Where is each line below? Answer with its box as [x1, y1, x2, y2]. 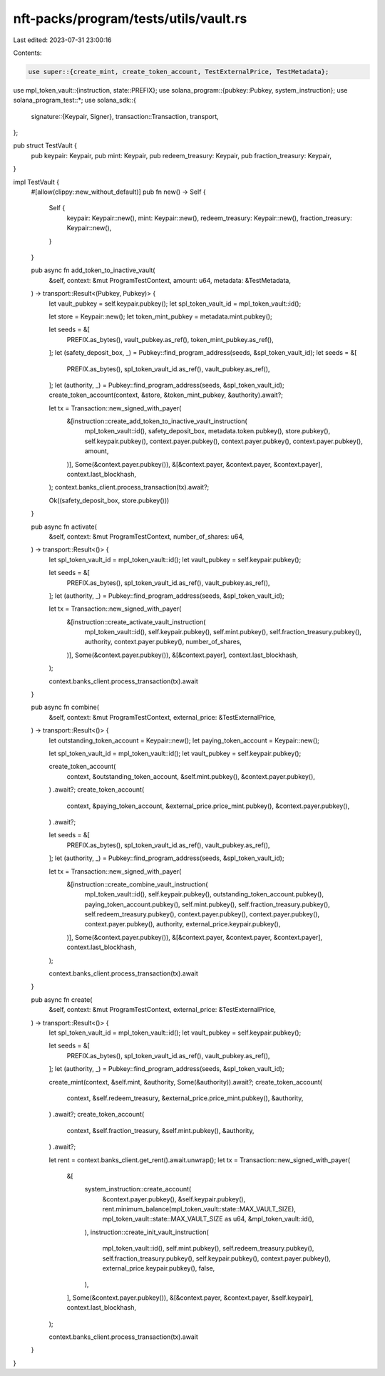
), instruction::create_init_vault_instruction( [84, 1228, 210, 1236]
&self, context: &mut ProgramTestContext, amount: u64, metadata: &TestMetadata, [48, 276, 292, 284]
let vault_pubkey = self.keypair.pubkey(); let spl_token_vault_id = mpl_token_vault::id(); [48, 299, 302, 308]
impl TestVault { [13, 177, 60, 186]
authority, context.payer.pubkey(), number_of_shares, [84, 638, 242, 646]
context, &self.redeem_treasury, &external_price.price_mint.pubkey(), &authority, [66, 1094, 304, 1102]
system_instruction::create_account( [84, 1185, 192, 1194]
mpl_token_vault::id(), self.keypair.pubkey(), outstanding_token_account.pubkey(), [84, 890, 324, 899]
